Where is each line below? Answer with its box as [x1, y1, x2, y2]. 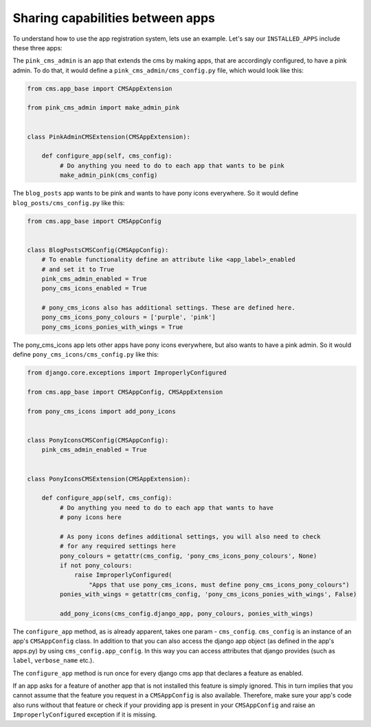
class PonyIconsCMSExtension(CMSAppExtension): [27, 475, 190, 483]
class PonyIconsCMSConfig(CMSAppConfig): [27, 436, 169, 444]
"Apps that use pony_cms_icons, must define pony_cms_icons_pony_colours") [88, 580, 350, 589]
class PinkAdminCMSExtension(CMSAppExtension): [27, 133, 190, 140]
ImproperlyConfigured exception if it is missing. [12, 710, 157, 719]
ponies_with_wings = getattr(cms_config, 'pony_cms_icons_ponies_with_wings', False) [59, 591, 357, 598]
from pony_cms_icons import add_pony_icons [27, 407, 177, 415]
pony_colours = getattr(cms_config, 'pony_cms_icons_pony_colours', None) [59, 551, 317, 560]
